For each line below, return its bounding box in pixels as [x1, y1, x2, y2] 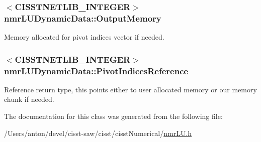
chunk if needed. [4, 94, 54, 104]
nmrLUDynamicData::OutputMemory [4, 12, 161, 24]
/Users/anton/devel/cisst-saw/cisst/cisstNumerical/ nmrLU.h [4, 127, 192, 138]
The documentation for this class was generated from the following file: [4, 111, 223, 121]
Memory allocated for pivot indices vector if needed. [4, 32, 164, 42]
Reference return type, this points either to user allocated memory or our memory [4, 84, 257, 94]
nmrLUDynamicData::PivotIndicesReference [4, 64, 189, 77]
